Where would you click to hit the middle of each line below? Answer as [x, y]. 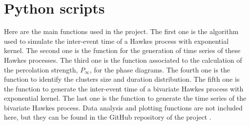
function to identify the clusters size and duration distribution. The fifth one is [122, 79]
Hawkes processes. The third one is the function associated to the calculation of [123, 60]
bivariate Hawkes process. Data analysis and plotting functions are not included [123, 107]
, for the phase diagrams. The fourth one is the [160, 69]
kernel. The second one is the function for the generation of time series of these [122, 50]
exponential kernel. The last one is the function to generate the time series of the [125, 98]
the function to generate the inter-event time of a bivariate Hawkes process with [124, 88]
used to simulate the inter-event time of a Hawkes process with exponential [116, 41]
